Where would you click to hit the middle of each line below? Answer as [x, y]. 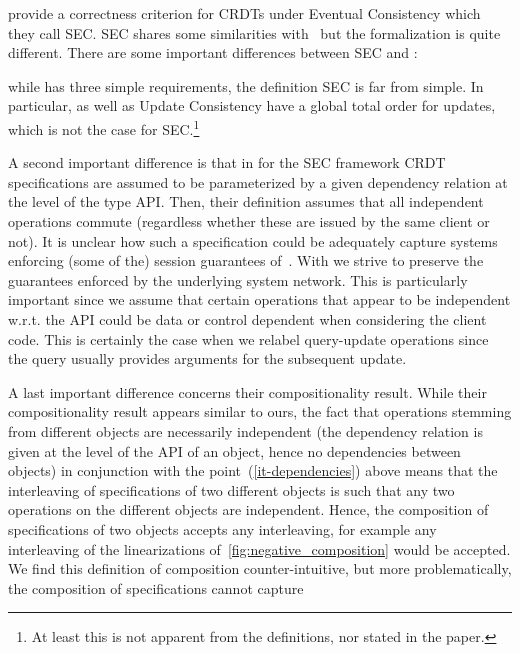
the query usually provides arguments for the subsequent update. [207, 358]
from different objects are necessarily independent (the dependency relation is [245, 430]
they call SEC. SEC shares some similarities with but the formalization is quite [254, 32]
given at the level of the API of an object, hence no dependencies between [234, 450]
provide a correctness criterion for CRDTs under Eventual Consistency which [244, 13]
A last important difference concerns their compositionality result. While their [247, 391]
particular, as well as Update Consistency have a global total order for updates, [252, 105]
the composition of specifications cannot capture [156, 587]
